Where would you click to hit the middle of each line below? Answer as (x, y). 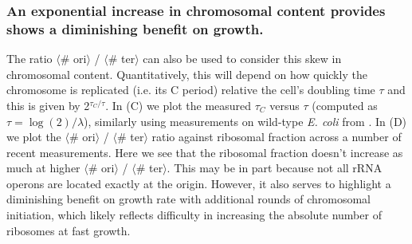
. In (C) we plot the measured (179, 105)
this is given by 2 (48, 105)
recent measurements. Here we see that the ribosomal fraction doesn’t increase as (205, 152)
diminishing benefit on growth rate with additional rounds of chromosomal (189, 199)
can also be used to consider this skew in (242, 59)
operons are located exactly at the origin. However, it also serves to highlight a (199, 183)
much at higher (43, 168)
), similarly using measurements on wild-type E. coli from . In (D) (245, 121)
